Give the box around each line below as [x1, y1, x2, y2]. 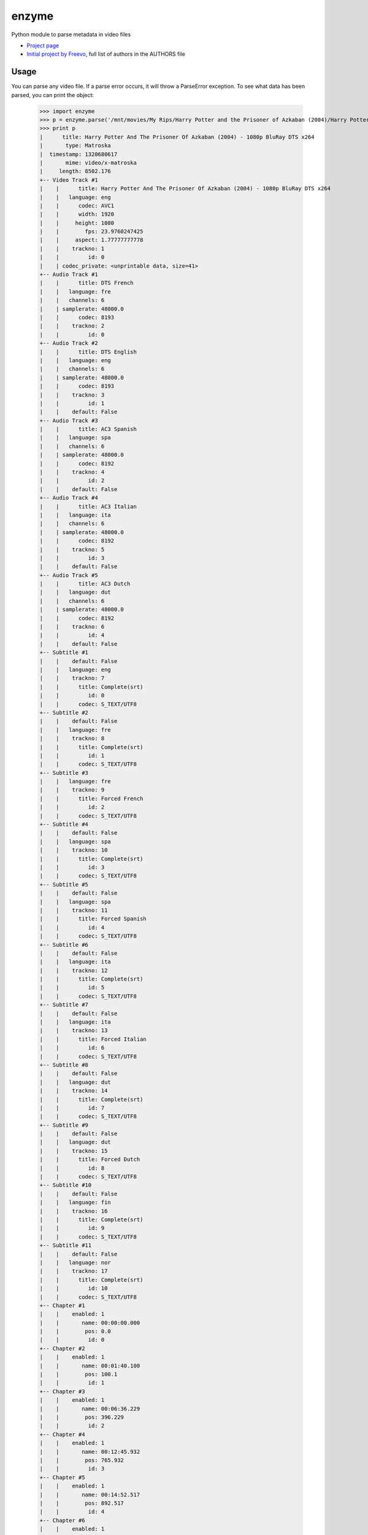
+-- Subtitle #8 [39, 1061, 89, 1068]
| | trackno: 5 [39, 546, 105, 553]
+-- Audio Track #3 [39, 417, 98, 424]
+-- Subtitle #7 [39, 1001, 89, 1008]
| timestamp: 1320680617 [39, 150, 118, 158]
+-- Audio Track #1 [39, 271, 98, 278]
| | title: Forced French [39, 795, 144, 802]
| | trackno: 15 [39, 1147, 108, 1154]
